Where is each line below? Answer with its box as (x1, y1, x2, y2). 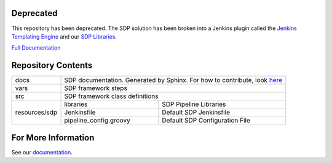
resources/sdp (15, 108, 58, 116)
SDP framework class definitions (64, 92, 159, 100)
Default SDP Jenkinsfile (162, 108, 231, 116)
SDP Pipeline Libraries (162, 100, 226, 108)
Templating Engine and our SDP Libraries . (11, 32, 117, 40)
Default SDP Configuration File (162, 116, 250, 125)
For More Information (11, 132, 95, 143)
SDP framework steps (64, 84, 127, 93)
